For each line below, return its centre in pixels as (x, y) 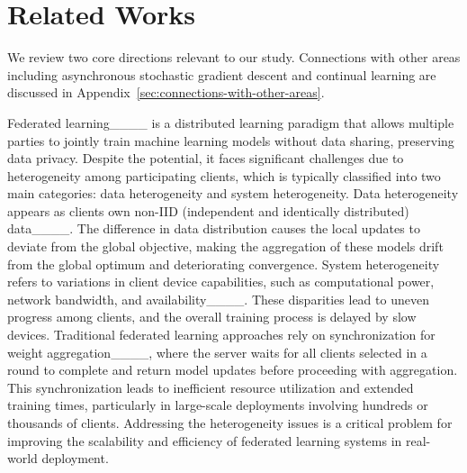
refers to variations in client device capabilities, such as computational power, (221, 282)
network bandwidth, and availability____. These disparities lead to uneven (218, 299)
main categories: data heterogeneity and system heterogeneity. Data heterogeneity (233, 193)
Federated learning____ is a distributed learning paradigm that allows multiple (231, 122)
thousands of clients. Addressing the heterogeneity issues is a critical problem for (230, 423)
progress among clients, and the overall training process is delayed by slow (212, 317)
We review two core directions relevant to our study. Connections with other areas (234, 57)
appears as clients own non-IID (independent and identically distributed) (208, 210)
